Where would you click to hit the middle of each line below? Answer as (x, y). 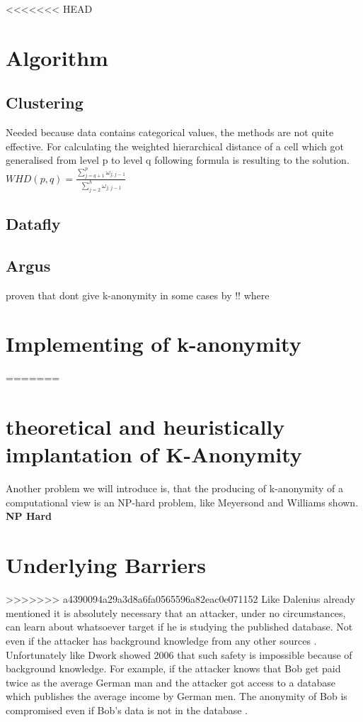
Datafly (33, 223)
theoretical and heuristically (145, 427)
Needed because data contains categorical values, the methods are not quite (170, 132)
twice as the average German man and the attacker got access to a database (171, 682)
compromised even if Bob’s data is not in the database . (127, 710)
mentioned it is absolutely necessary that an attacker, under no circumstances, (176, 612)
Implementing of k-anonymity (154, 344)
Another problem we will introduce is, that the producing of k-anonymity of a (175, 488)
